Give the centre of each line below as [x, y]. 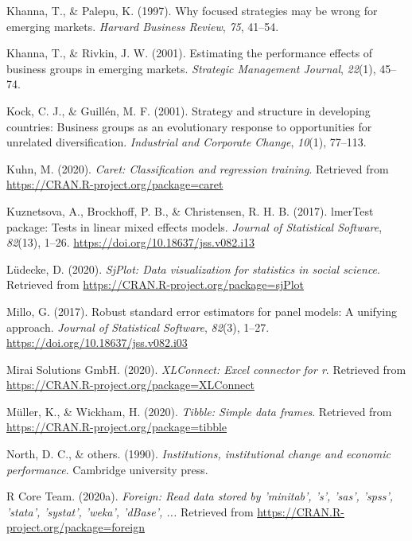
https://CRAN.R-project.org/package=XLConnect [130, 385]
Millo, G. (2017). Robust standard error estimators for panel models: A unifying [202, 311]
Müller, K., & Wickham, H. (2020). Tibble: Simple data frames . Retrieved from [199, 411]
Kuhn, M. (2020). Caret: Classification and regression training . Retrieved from [198, 168]
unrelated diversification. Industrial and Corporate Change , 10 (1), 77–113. [187, 142]
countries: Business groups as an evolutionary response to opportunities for [189, 126]
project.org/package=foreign [76, 527]
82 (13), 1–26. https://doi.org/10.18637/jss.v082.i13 [131, 242]
